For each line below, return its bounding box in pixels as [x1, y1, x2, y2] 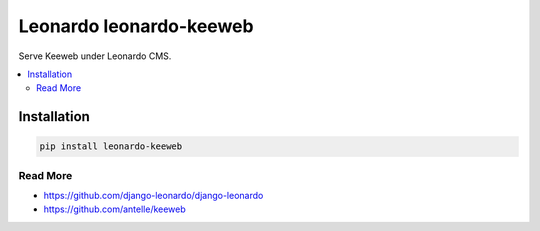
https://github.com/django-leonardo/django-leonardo [43, 190, 264, 202]
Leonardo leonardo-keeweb [18, 15, 254, 37]
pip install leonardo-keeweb [39, 141, 183, 152]
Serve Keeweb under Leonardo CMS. [18, 50, 172, 62]
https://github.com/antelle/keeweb [43, 203, 187, 215]
